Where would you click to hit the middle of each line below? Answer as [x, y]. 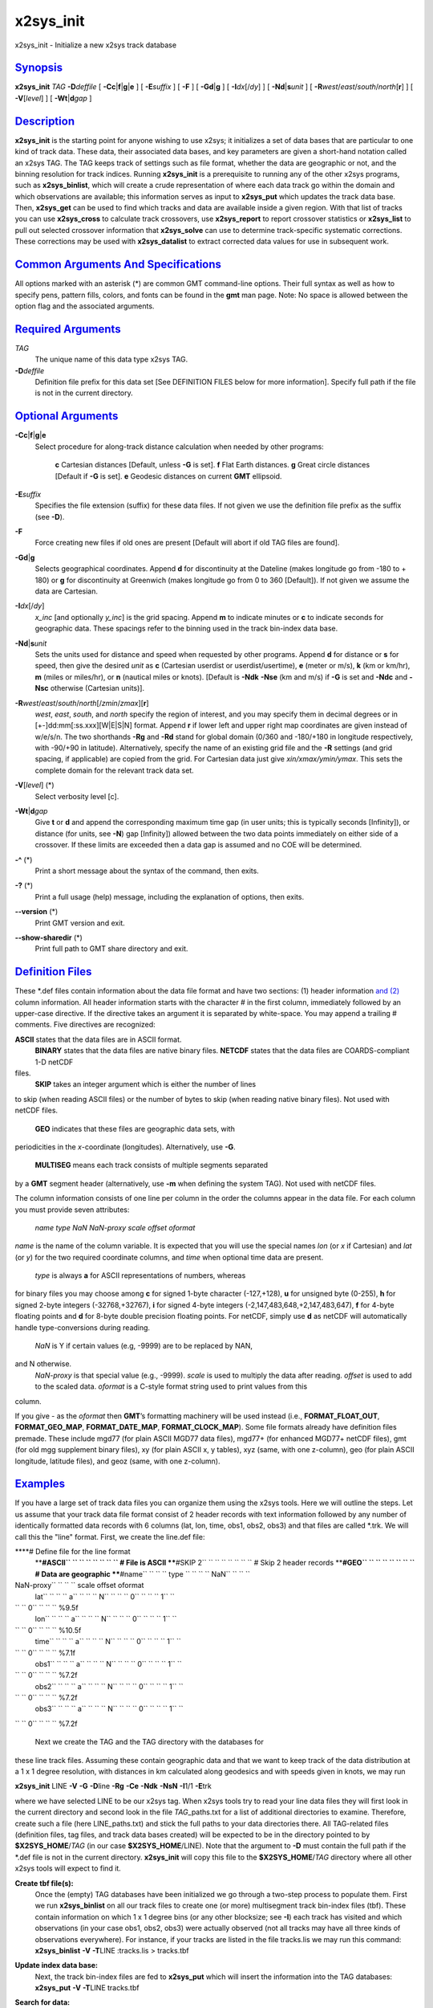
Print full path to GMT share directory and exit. [111, 949]
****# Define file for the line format [73, 1551]
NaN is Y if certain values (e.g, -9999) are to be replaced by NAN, [144, 1346]
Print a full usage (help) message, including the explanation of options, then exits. [170, 896]
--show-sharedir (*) [49, 937]
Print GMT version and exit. [80, 923]
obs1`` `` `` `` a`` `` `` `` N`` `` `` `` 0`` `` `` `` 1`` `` [108, 1663]
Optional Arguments [67, 416]
